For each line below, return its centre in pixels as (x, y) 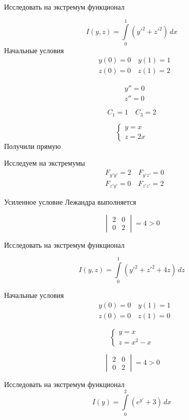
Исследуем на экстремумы (45, 163)
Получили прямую (32, 146)
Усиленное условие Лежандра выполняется (70, 202)
